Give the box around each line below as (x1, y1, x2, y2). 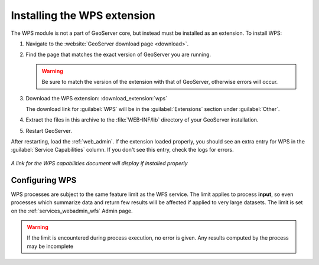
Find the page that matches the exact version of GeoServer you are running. (25, 51, 211, 58)
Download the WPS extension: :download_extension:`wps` (25, 94, 168, 102)
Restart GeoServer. (25, 127, 72, 134)
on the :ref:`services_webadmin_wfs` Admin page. (11, 207, 133, 214)
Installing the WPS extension (11, 9, 156, 22)
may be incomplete (27, 243, 74, 250)
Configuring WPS (11, 175, 77, 185)
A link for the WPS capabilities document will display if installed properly (11, 159, 188, 166)
